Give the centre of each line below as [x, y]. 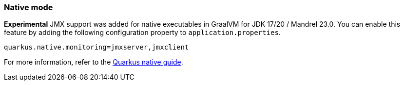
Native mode [29, 7]
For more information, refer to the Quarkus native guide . [94, 62]
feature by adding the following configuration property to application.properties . [142, 33]
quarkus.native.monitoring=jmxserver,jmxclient [96, 47]
